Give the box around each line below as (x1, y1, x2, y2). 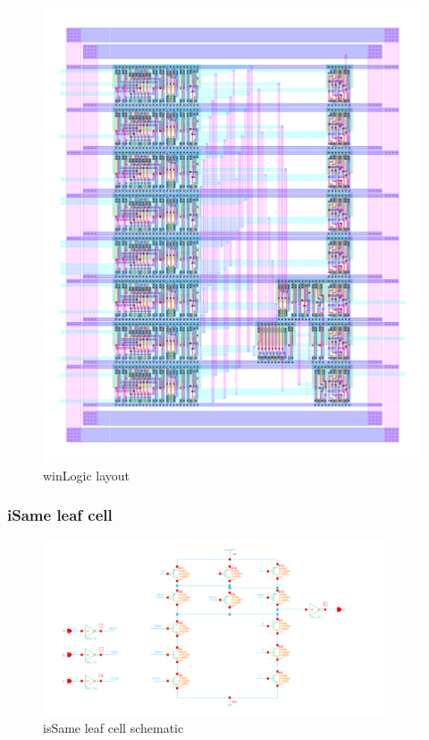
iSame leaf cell (7, 504, 113, 526)
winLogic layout (43, 465, 130, 484)
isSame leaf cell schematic (43, 718, 184, 736)
